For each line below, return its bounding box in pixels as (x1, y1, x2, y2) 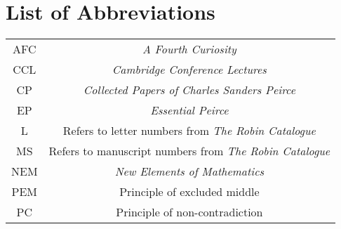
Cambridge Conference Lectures (112, 61, 267, 78)
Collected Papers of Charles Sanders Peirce (83, 81, 296, 98)
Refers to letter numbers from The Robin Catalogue (62, 122, 316, 139)
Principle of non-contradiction (116, 204, 263, 221)
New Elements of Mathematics (114, 163, 265, 180)
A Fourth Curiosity (142, 41, 236, 58)
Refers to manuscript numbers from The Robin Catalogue (48, 143, 330, 159)
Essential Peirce (150, 102, 229, 119)
